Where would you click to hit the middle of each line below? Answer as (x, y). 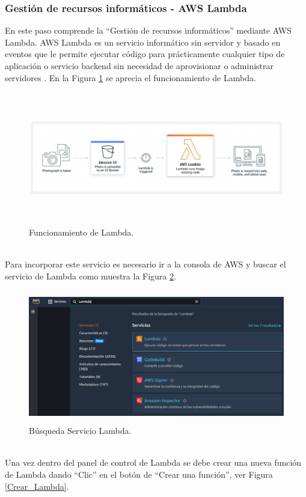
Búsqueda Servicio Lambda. (80, 431)
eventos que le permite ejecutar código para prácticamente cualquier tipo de (145, 54)
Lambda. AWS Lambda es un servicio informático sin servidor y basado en (143, 42)
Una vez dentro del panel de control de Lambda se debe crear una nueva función (153, 462)
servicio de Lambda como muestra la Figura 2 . (90, 276)
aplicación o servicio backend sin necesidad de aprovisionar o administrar (139, 66)
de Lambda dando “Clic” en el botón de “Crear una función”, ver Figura (139, 474)
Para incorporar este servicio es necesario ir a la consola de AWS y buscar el (145, 264)
